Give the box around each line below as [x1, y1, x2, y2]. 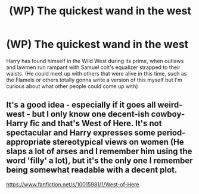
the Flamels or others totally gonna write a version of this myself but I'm [6, 76, 183, 83]
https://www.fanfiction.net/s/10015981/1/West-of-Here [6, 180, 139, 188]
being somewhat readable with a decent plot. [6, 165, 178, 175]
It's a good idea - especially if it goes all [6, 100, 156, 110]
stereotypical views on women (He [52, 137, 184, 147]
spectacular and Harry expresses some [6, 128, 156, 138]
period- [157, 128, 186, 138]
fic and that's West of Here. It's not [29, 118, 162, 129]
